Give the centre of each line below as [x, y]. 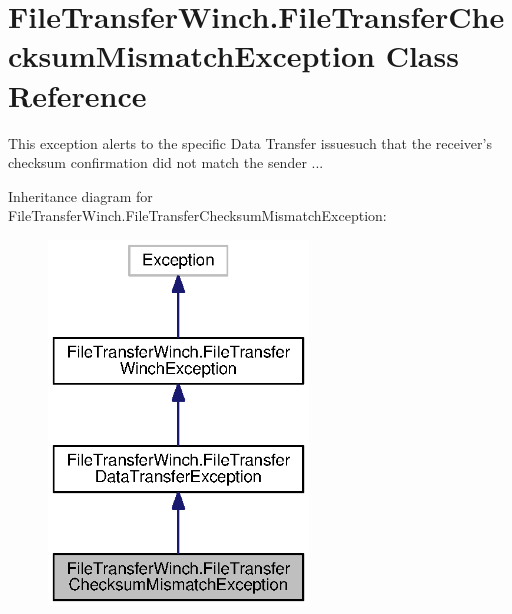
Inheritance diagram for [80, 195]
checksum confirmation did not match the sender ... [166, 162]
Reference [77, 94]
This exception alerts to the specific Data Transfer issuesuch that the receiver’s [250, 142]
